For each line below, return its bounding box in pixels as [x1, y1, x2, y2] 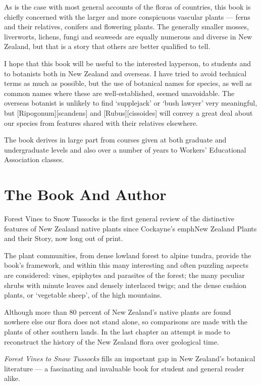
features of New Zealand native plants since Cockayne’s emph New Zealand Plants [4, 223, 257, 233]
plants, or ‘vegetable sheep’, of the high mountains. [4, 290, 162, 300]
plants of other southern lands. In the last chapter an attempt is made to [4, 326, 230, 336]
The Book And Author [4, 184, 167, 205]
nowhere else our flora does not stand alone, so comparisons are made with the [4, 316, 248, 327]
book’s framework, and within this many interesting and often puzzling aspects [4, 260, 248, 270]
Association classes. [4, 154, 64, 165]
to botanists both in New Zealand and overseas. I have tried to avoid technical [4, 68, 247, 78]
